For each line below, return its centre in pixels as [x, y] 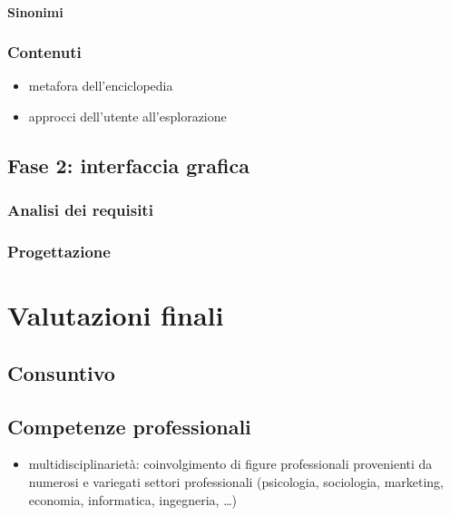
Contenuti [44, 52]
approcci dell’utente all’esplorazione [127, 116]
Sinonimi [35, 11]
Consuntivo [61, 372]
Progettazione [59, 252]
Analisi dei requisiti [80, 210]
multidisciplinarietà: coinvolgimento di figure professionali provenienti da [230, 464]
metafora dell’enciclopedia [101, 86]
